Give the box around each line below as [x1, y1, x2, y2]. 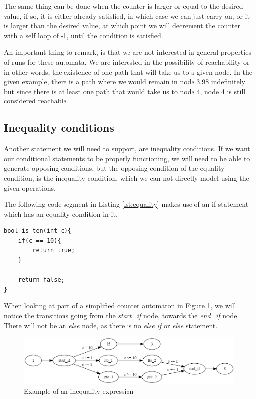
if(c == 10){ [18, 237, 61, 244]
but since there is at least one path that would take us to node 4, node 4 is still [4, 86, 246, 96]
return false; [18, 276, 64, 284]
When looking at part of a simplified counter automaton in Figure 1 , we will [4, 300, 236, 311]
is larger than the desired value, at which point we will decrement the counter [4, 20, 240, 31]
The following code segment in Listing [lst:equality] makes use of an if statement [4, 199, 249, 209]
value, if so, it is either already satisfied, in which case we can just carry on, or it [4, 10, 250, 21]
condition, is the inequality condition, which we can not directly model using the [4, 172, 249, 183]
